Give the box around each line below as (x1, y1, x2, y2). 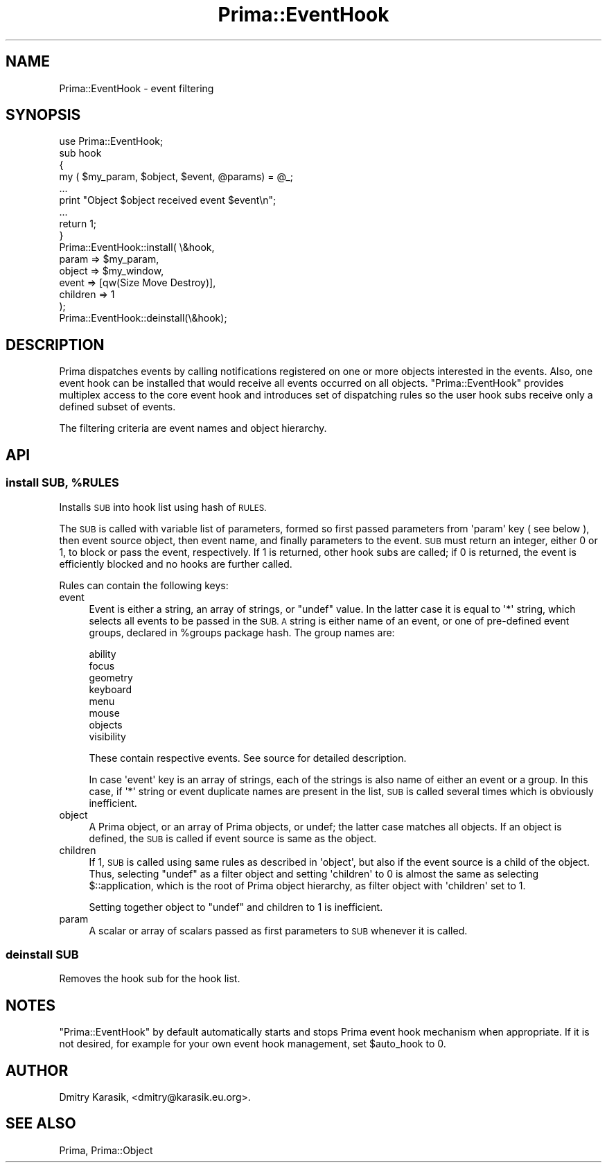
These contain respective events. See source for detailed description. (89, 751, 407, 764)
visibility (89, 730, 126, 742)
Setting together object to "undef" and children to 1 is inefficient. (89, 900, 383, 913)
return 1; (59, 218, 97, 230)
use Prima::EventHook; (59, 135, 164, 148)
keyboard (89, 683, 132, 695)
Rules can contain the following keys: (59, 579, 229, 591)
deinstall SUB (6, 947, 79, 961)
